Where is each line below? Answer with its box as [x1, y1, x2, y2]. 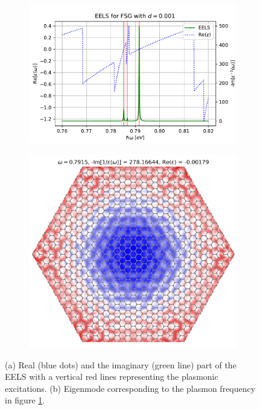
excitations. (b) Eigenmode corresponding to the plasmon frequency [5, 382, 256, 394]
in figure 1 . [5, 394, 45, 406]
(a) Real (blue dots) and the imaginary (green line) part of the [5, 358, 236, 371]
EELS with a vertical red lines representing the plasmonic [5, 370, 218, 383]
